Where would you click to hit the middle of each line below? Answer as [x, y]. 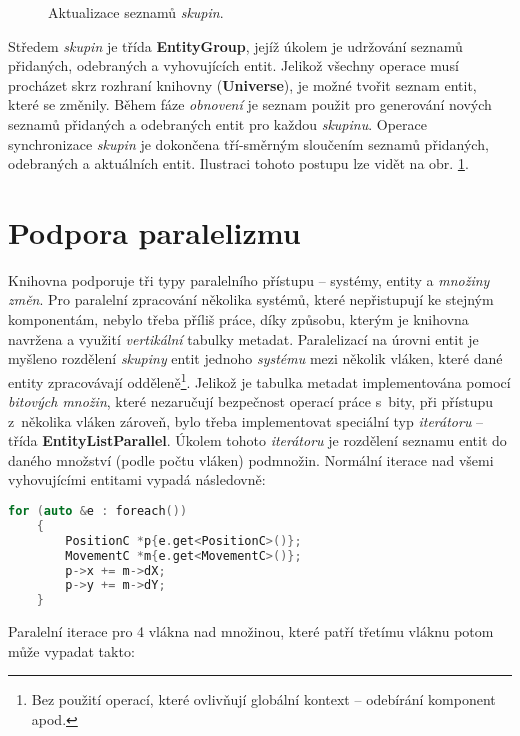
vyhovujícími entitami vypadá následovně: [137, 479]
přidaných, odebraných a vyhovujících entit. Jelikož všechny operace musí [233, 65]
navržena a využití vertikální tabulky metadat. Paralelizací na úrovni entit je [243, 338]
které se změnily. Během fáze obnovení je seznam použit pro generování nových [250, 104]
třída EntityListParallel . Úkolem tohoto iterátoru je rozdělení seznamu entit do [257, 440]
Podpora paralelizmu [154, 231]
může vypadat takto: [71, 650]
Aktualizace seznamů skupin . [136, 12]
